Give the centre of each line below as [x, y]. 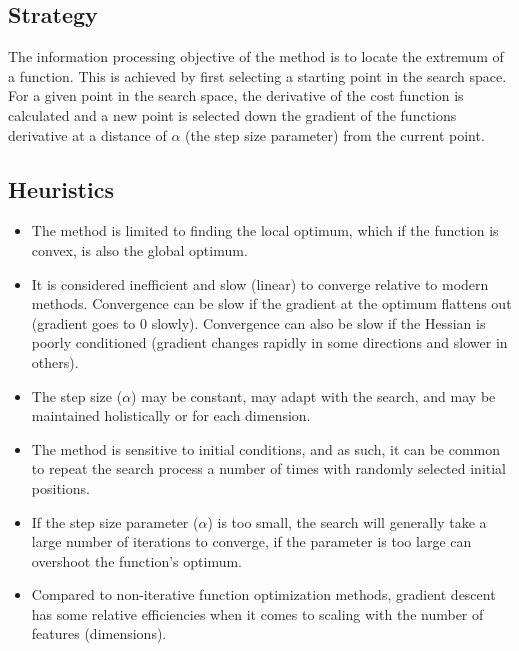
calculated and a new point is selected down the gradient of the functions [232, 114]
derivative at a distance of [87, 134]
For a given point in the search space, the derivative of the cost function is [236, 95]
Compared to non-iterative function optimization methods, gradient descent [263, 594]
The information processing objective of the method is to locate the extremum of [256, 56]
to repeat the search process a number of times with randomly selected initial [269, 468]
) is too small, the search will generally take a [347, 521]
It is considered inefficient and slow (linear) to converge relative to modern [260, 283]
